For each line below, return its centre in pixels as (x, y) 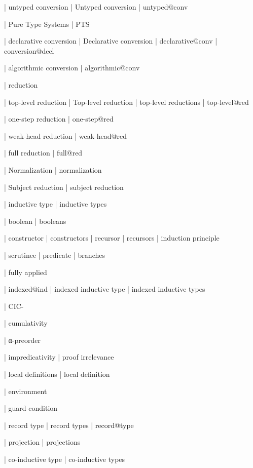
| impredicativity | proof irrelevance (59, 357)
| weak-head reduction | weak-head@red (65, 135)
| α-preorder (23, 340)
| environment (26, 391)
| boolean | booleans (35, 221)
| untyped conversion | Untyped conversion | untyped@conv (96, 7)
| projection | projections (42, 442)
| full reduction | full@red (43, 153)
